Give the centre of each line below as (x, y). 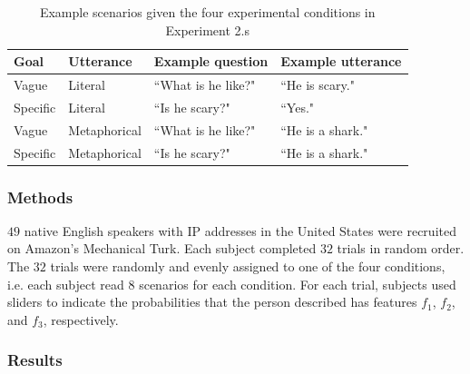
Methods (40, 197)
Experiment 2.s (207, 30)
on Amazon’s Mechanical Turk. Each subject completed (162, 248)
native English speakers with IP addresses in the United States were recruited (240, 230)
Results (35, 360)
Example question (211, 61)
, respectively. (81, 319)
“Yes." (298, 107)
